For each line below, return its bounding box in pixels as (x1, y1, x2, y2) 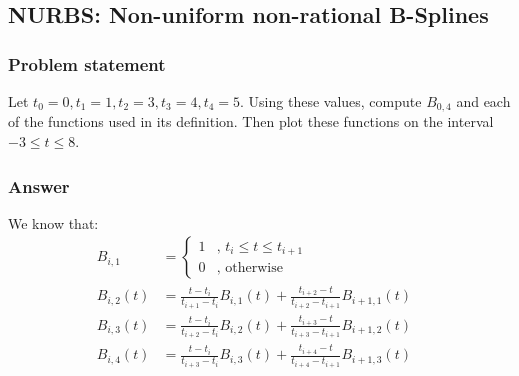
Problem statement (8, 51, 166, 76)
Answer (8, 173, 70, 198)
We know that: (8, 212, 99, 233)
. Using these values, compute (240, 91, 422, 111)
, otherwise (216, 261, 283, 276)
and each (456, 91, 511, 111)
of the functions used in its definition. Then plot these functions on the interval (8, 111, 494, 132)
